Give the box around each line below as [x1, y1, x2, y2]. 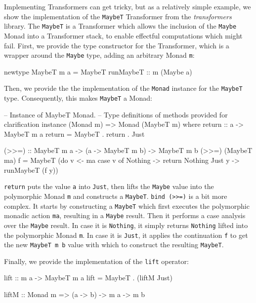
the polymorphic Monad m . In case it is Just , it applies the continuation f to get [4, 229, 248, 240]
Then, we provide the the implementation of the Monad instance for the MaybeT [4, 83, 243, 93]
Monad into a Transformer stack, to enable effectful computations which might [4, 30, 243, 40]
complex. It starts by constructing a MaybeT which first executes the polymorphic [4, 200, 250, 211]
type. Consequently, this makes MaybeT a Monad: [4, 93, 152, 103]
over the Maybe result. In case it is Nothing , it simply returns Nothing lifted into [4, 220, 248, 230]
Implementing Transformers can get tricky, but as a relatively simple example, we [4, 1, 251, 11]
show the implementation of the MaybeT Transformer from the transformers [4, 11, 232, 21]
